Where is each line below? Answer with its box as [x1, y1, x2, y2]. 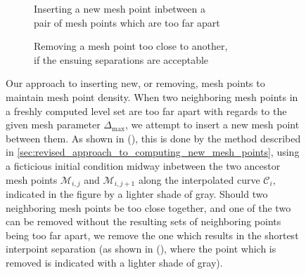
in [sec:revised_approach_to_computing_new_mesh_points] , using [6, 145, 300, 159]
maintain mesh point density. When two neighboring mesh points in [6, 89, 298, 104]
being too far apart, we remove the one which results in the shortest [6, 227, 299, 242]
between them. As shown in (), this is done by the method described [6, 130, 301, 145]
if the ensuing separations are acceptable [34, 52, 209, 67]
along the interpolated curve [138, 172, 260, 187]
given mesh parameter [6, 117, 101, 132]
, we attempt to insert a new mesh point [125, 117, 300, 132]
